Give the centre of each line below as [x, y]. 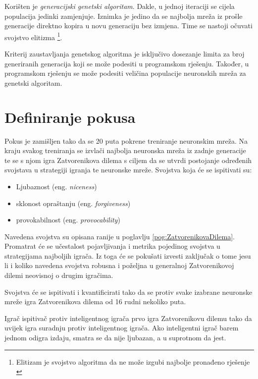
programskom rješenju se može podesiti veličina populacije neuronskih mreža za [125, 73]
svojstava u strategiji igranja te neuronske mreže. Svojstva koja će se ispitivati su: [128, 170]
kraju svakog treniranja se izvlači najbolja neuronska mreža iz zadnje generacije [125, 150]
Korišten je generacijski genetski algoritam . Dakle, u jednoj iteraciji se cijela [120, 6]
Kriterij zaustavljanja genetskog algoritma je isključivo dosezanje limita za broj [125, 54]
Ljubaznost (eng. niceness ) [56, 186]
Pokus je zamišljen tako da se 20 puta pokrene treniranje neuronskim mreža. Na [126, 140]
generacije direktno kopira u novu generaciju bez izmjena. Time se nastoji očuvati [129, 26]
